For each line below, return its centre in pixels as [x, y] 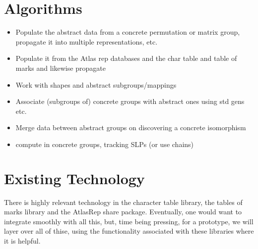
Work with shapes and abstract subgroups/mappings [96, 84]
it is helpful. [22, 240]
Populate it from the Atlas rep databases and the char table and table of [126, 58]
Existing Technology [74, 178]
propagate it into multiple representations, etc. [87, 41]
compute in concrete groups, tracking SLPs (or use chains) [105, 144]
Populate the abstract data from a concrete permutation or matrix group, [128, 32]
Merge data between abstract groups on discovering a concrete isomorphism [131, 127]
